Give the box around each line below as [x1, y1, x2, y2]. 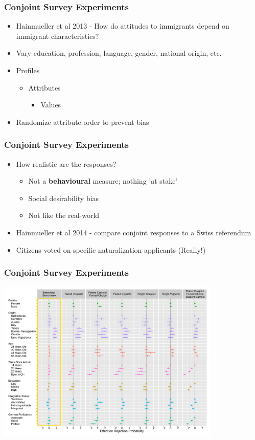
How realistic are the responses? [16, 158, 117, 169]
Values [40, 99, 61, 110]
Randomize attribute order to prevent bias [16, 116, 149, 127]
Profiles [16, 65, 40, 75]
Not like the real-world [28, 210, 100, 221]
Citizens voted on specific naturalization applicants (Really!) [16, 244, 206, 255]
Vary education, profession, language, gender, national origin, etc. [16, 48, 222, 58]
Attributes [28, 82, 61, 93]
